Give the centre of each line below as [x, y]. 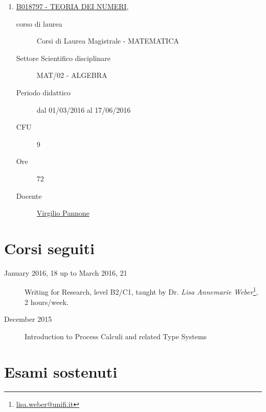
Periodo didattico [43, 92]
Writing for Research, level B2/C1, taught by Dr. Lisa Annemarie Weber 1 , [141, 291]
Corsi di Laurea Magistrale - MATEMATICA [108, 41]
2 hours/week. [47, 302]
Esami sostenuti [61, 371]
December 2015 [28, 319]
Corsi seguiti [49, 248]
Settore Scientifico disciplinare [63, 58]
